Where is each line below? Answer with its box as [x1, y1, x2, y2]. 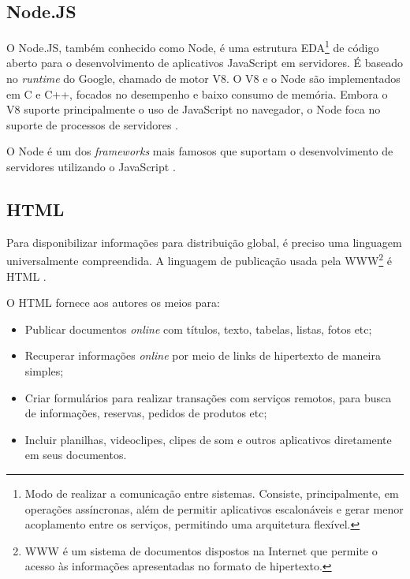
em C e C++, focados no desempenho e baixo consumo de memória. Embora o [6, 85, 388, 102]
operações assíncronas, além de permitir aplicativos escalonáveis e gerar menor [24, 500, 404, 517]
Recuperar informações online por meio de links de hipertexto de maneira [24, 347, 381, 364]
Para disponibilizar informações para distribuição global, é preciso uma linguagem [6, 233, 402, 250]
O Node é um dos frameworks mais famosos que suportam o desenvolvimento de [6, 143, 393, 159]
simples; [24, 363, 64, 379]
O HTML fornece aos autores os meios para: [6, 294, 220, 311]
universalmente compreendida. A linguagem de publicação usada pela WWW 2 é [6, 250, 393, 269]
